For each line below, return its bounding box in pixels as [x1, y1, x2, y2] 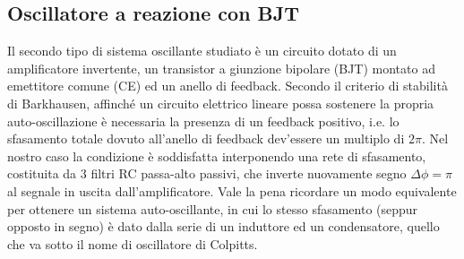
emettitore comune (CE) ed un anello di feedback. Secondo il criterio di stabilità [7, 76, 448, 95]
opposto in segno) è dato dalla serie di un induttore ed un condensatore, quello [7, 217, 440, 236]
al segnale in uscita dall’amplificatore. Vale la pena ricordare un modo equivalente [7, 181, 457, 200]
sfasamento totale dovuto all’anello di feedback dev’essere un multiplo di [7, 129, 405, 148]
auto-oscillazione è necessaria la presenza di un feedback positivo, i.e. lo [7, 111, 400, 130]
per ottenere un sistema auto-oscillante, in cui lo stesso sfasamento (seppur [7, 199, 418, 218]
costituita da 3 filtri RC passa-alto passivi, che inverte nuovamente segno [7, 164, 407, 183]
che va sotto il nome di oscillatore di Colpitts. [7, 234, 258, 253]
